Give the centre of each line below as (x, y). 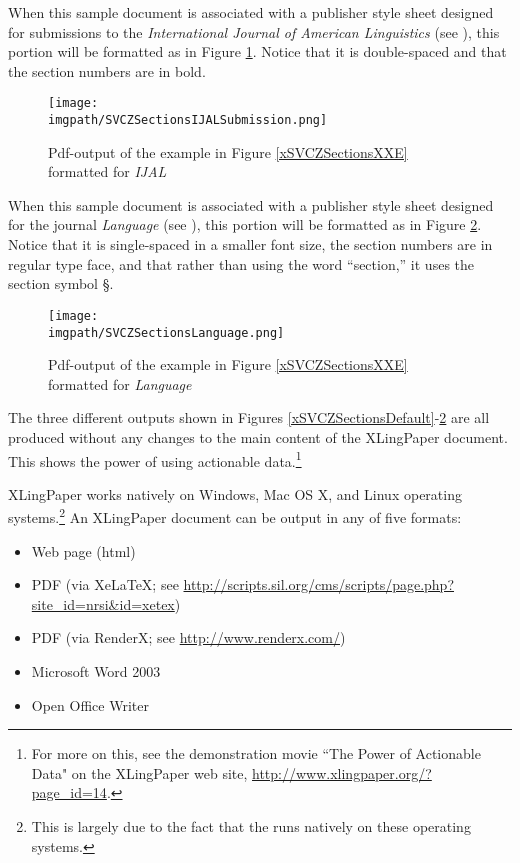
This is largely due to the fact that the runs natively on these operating (251, 825)
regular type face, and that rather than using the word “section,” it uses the (241, 263)
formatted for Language (120, 383)
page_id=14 (69, 792)
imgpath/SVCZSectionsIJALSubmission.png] (188, 120)
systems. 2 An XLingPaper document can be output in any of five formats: (235, 516)
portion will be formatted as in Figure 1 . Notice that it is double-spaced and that (257, 51)
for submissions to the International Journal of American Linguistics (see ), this (254, 31)
